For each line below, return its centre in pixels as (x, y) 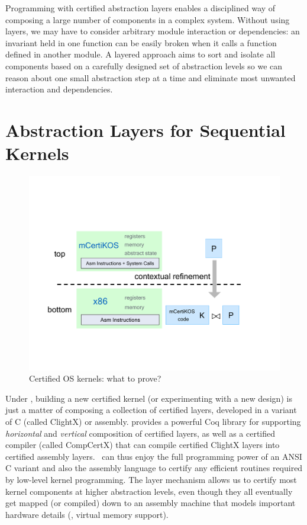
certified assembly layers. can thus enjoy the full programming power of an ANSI (154, 456)
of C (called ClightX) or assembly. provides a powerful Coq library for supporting (153, 421)
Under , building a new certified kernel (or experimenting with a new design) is (149, 398)
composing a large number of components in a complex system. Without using (148, 19)
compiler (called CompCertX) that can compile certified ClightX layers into (143, 445)
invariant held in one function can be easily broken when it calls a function (141, 42)
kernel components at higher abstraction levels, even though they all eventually (149, 491)
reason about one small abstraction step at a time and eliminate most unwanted (151, 77)
